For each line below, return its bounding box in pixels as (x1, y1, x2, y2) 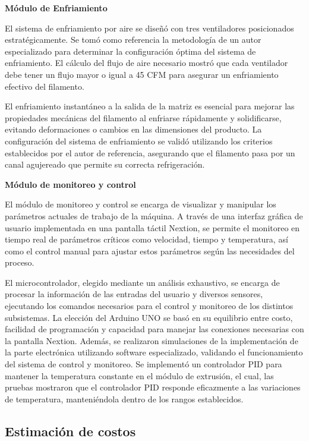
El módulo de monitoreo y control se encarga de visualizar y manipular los (5, 198, 276, 210)
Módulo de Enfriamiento (5, 2, 108, 14)
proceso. (5, 256, 34, 269)
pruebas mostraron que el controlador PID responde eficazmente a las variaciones (5, 381, 301, 393)
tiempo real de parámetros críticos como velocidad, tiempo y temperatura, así (5, 233, 288, 245)
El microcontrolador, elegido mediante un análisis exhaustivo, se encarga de (5, 276, 280, 288)
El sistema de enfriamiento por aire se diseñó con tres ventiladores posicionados (5, 21, 294, 34)
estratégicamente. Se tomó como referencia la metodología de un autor (5, 33, 261, 46)
